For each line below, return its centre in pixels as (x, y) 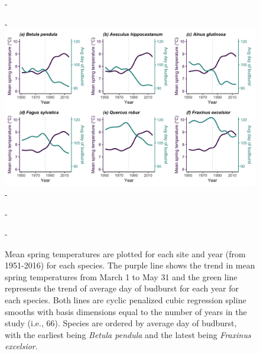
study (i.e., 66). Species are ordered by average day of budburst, (121, 323)
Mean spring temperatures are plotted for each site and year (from (125, 253)
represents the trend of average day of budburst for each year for (122, 288)
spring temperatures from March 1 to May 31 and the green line (121, 276)
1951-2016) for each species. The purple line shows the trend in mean (130, 265)
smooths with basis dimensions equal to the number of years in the (126, 311)
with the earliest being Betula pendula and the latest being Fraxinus (128, 334)
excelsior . (21, 346)
